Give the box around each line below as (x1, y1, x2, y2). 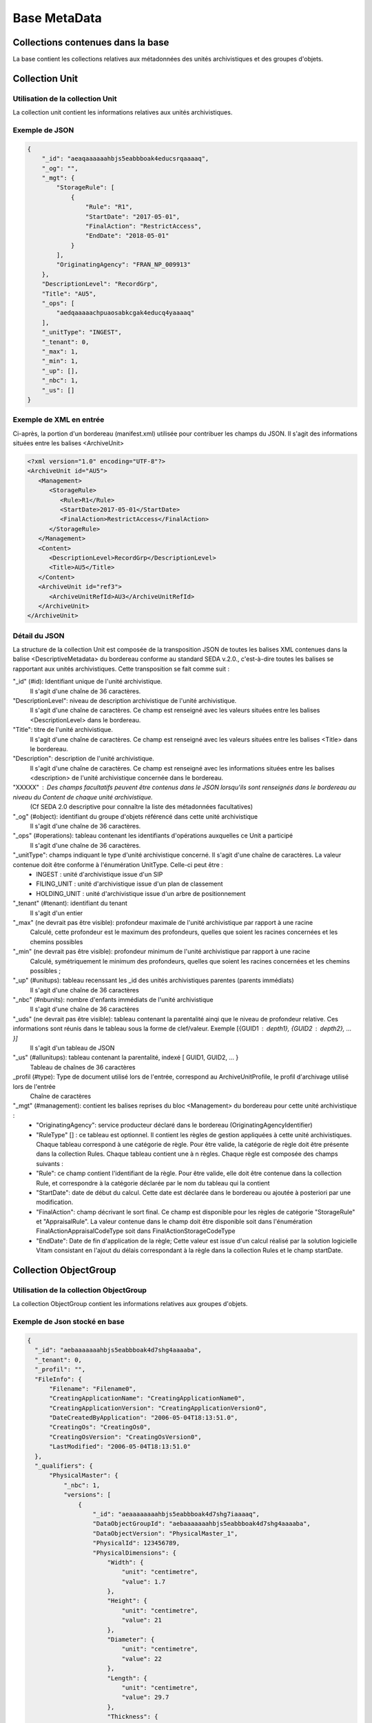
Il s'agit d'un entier (30, 908, 83, 917)
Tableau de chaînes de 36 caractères (30, 1063, 136, 1071)
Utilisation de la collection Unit (12, 94, 117, 103)
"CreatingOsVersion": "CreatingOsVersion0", (49, 1433, 203, 1440)
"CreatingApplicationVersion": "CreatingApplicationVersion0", (49, 1404, 267, 1412)
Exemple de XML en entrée (12, 415, 105, 425)
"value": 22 (121, 1655, 162, 1662)
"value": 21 (121, 1616, 162, 1624)
